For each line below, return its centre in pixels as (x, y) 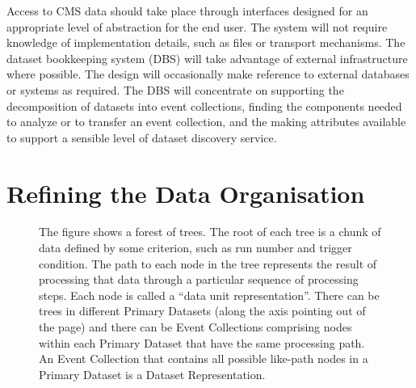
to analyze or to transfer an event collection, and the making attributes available (206, 122)
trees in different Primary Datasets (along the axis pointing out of (202, 311)
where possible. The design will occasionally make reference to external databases (208, 74)
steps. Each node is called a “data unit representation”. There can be (209, 295)
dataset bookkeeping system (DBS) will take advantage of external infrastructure (207, 58)
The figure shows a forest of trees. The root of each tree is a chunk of (210, 232)
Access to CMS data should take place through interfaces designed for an (187, 11)
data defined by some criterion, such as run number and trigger (195, 248)
